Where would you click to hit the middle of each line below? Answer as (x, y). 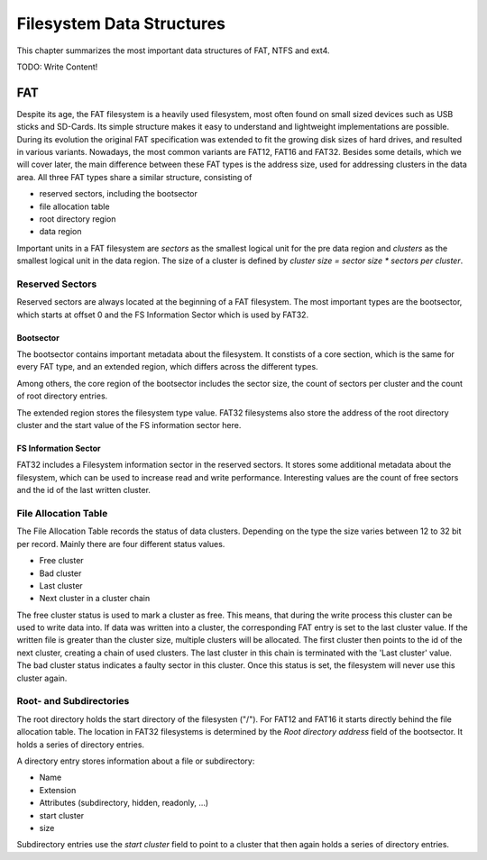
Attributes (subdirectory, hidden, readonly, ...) (124, 803)
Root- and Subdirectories (73, 701)
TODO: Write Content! (57, 67)
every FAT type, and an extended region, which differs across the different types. (168, 367)
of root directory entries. (62, 396)
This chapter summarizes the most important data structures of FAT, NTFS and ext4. (173, 50)
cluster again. (42, 678)
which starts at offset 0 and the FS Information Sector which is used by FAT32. (163, 315)
